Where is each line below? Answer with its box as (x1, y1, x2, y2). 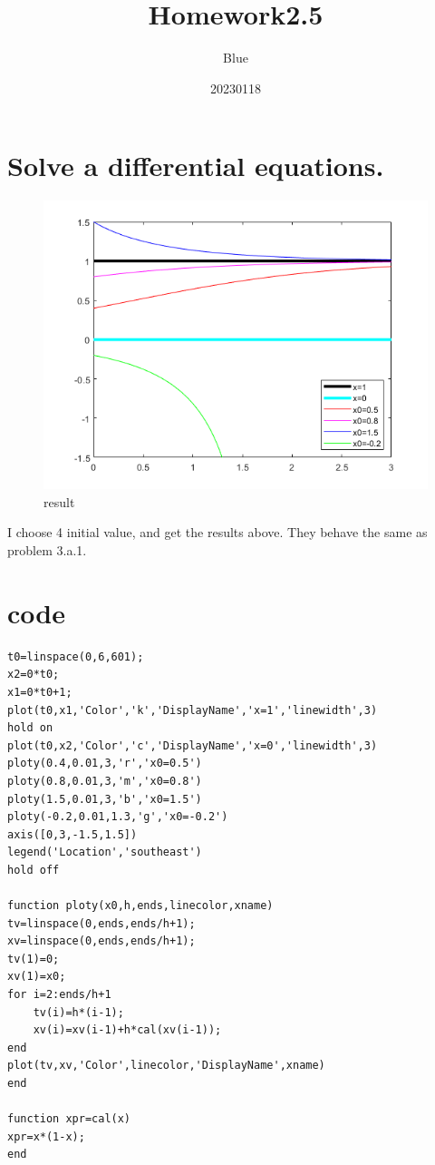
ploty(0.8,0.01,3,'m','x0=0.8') (7, 774, 202, 788)
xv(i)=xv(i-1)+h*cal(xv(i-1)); (33, 1023, 222, 1037)
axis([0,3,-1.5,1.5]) (7, 827, 138, 841)
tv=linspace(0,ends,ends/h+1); (7, 916, 196, 930)
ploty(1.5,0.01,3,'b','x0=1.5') (7, 792, 202, 806)
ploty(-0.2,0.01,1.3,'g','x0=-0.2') (7, 810, 228, 824)
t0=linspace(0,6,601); (7, 650, 144, 663)
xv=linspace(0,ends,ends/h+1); (7, 935, 196, 948)
